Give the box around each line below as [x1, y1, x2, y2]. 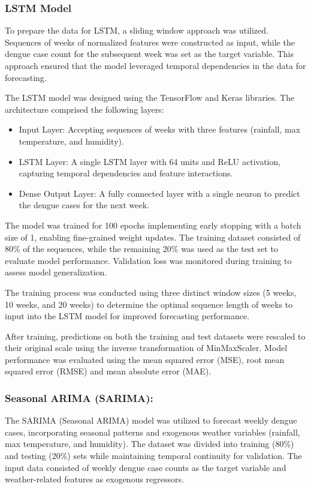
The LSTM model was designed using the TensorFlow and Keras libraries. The [5, 91, 295, 104]
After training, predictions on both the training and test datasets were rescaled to [5, 329, 306, 342]
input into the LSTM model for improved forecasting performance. [5, 310, 250, 322]
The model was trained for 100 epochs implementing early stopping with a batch [5, 218, 301, 231]
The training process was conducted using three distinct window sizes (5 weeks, [5, 286, 297, 298]
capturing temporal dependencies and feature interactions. [19, 167, 233, 179]
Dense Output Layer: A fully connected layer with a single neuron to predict [19, 187, 300, 199]
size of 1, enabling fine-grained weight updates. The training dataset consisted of [5, 230, 301, 243]
